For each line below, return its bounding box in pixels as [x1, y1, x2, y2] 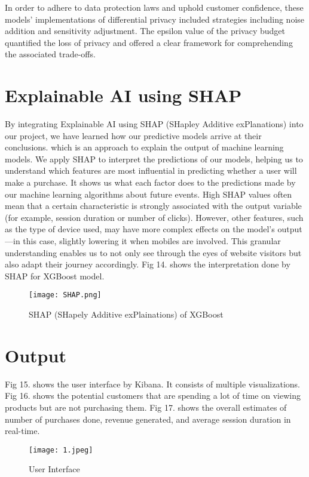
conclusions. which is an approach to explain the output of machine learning [5, 141, 284, 153]
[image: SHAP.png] [29, 291, 102, 300]
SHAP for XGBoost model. [5, 269, 105, 282]
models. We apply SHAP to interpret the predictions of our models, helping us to [5, 152, 303, 165]
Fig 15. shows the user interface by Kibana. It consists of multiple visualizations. [5, 377, 300, 390]
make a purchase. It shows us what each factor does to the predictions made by [5, 176, 296, 189]
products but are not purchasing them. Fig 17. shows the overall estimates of [5, 401, 287, 413]
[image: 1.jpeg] [29, 445, 93, 454]
